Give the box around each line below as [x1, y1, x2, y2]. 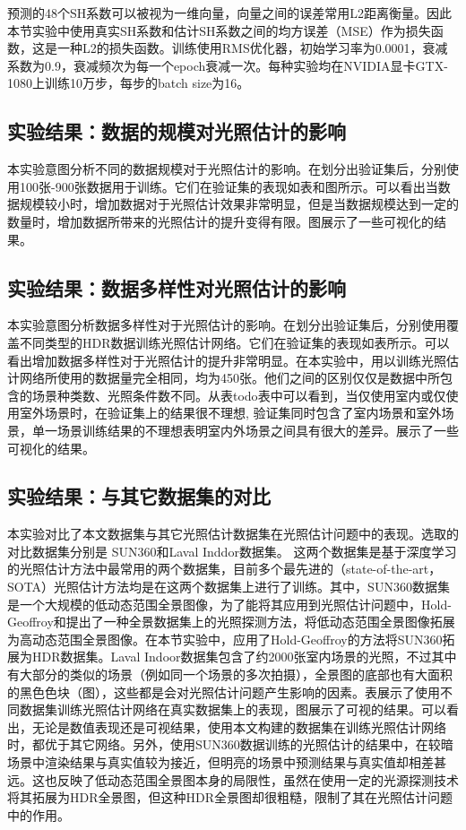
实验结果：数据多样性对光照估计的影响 [7, 273, 346, 301]
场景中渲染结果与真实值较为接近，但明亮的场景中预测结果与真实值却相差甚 [7, 753, 446, 772]
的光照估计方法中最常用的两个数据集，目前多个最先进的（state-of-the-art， [7, 559, 442, 578]
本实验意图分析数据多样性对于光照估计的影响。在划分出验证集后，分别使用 [7, 316, 446, 334]
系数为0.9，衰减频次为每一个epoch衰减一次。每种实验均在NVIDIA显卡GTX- [7, 56, 448, 74]
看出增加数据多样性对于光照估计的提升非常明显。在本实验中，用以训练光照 [7, 350, 446, 369]
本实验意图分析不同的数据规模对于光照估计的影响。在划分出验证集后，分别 [7, 160, 446, 178]
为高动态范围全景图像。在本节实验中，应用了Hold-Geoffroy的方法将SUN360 [7, 629, 443, 648]
